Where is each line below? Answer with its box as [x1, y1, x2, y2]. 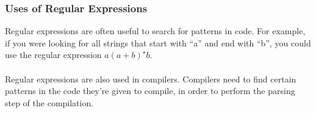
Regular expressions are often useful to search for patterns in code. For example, [5, 24, 306, 37]
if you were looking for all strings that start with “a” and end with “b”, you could [5, 36, 311, 49]
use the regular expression [5, 48, 102, 61]
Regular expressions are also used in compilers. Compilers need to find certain [5, 72, 296, 85]
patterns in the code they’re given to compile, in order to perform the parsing [5, 84, 295, 97]
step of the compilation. [5, 96, 94, 109]
